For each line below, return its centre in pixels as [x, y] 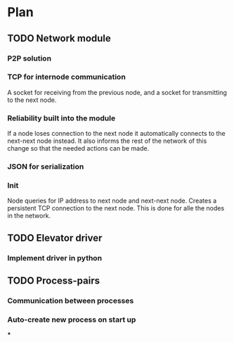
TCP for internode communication [67, 77]
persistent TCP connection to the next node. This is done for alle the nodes [116, 208]
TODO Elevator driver [55, 237]
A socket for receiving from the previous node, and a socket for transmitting [117, 92]
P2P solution [29, 58]
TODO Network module [59, 38]
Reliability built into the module [61, 118]
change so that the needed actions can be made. [78, 148]
